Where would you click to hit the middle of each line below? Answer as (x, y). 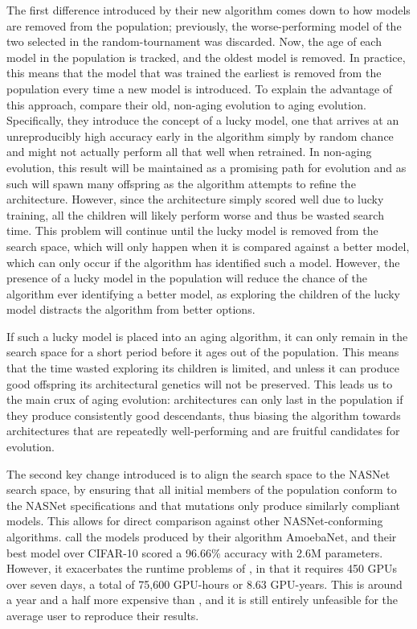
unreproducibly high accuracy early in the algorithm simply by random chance (200, 136)
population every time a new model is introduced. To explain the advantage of (200, 88)
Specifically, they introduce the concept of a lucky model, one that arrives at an (203, 120)
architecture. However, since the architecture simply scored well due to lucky (195, 199)
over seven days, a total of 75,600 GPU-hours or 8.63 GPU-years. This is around (204, 584)
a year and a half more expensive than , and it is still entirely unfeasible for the (202, 600)
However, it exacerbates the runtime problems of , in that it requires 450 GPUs (202, 568)
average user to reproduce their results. (103, 615)
